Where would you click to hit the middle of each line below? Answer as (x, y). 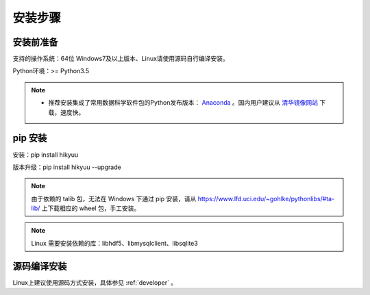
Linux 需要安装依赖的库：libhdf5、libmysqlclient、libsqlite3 (114, 243)
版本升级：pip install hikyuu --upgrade (67, 167)
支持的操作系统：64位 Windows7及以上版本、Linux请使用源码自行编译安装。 (121, 59)
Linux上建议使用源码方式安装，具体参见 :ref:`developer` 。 (95, 282)
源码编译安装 (40, 266)
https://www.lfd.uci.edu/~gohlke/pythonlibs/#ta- (266, 198)
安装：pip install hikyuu (46, 155)
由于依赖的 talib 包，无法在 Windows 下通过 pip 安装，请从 (114, 198)
